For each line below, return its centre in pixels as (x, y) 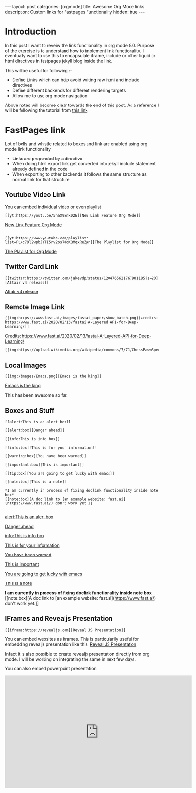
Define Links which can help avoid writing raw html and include (76, 80)
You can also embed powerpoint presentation (51, 668)
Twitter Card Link (32, 267)
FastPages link (35, 130)
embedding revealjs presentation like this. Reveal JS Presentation (71, 644)
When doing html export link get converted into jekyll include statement (84, 163)
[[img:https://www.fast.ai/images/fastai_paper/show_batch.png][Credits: (82, 318)
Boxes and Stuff (30, 410)
